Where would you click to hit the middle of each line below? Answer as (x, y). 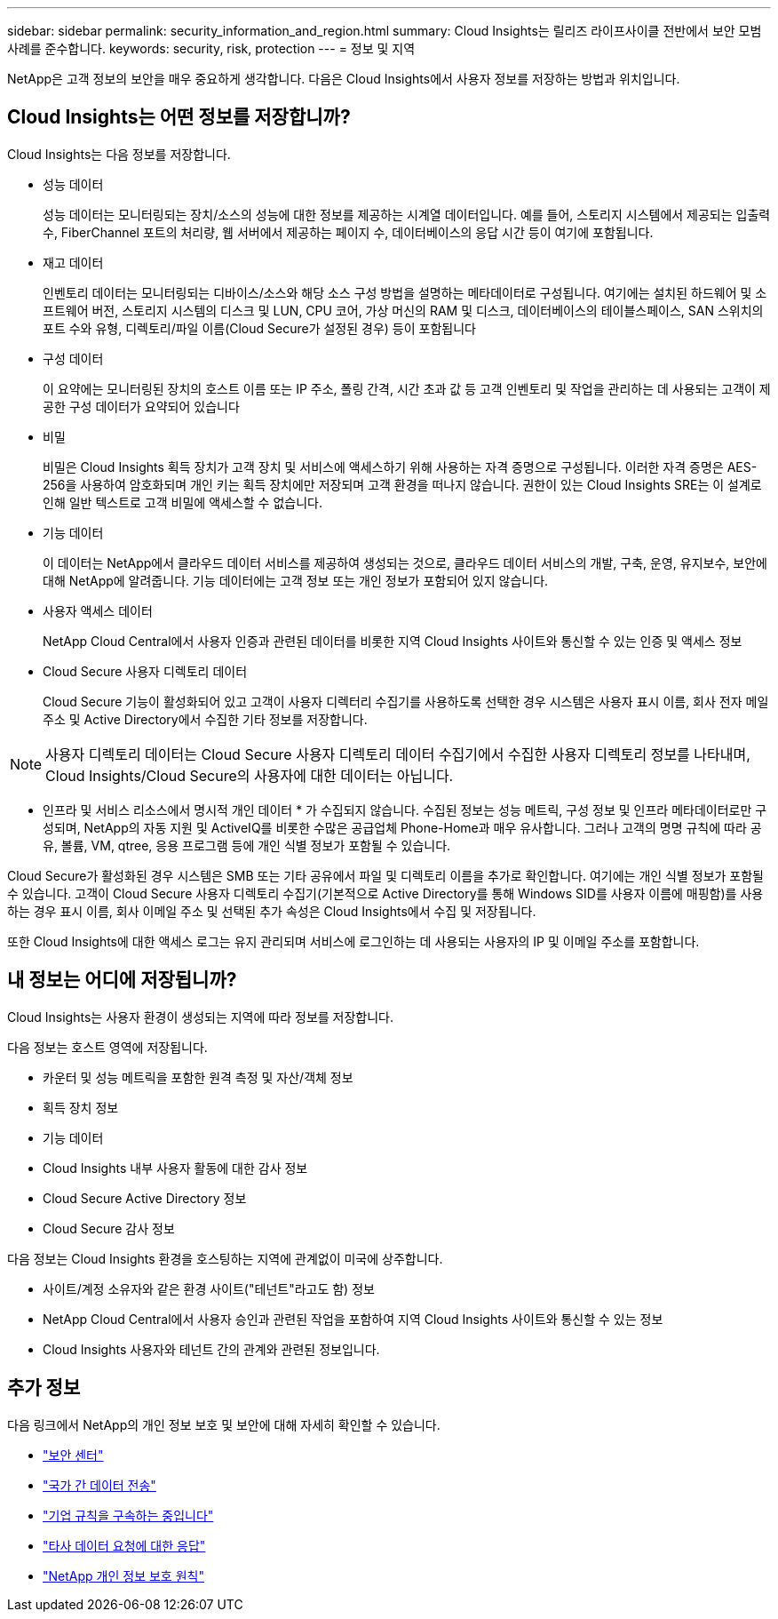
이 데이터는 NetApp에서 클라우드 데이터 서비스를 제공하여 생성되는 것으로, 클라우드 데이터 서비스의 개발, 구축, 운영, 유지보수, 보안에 (405, 562)
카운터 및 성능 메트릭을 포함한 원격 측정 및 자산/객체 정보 (198, 1077)
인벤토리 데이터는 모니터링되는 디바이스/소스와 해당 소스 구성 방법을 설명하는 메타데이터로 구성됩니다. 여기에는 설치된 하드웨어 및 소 (405, 292)
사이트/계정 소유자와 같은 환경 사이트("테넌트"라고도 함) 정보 (209, 1288)
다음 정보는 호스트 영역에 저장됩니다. (107, 1047)
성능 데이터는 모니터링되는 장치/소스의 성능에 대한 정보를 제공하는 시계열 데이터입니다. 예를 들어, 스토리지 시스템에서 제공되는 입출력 (407, 214)
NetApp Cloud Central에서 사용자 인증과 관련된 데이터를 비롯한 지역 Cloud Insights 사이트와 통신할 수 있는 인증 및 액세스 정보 (393, 641)
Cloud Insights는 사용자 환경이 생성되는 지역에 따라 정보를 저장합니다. (201, 1017)
